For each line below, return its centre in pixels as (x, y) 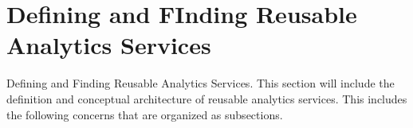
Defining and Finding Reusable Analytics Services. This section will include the (201, 83)
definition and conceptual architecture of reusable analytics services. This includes (207, 98)
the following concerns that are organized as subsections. (145, 114)
